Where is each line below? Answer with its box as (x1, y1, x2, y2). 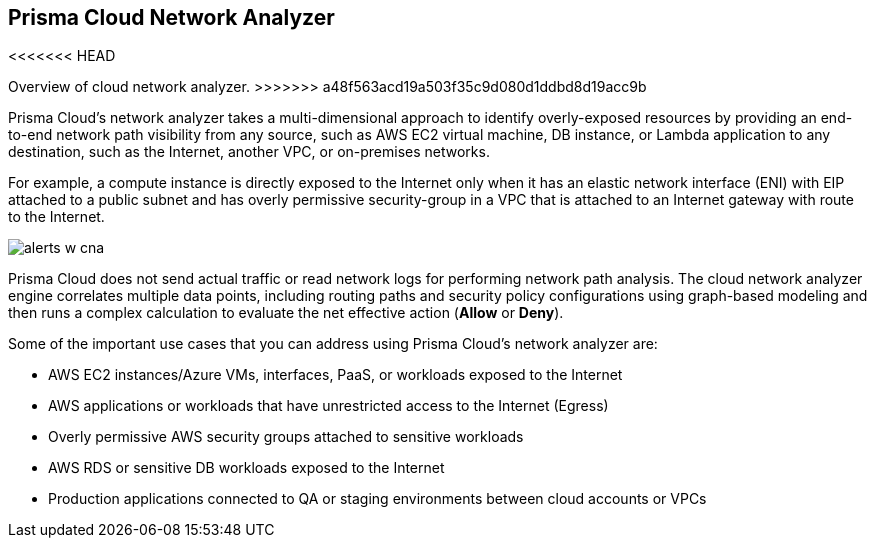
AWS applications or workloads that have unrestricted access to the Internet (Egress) (48, 397, 609, 415)
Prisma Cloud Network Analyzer (8, 5, 335, 30)
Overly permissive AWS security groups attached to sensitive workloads (48, 428, 524, 446)
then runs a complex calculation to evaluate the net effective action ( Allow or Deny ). (8, 304, 564, 322)
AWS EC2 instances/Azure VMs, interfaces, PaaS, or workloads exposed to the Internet (48, 366, 623, 384)
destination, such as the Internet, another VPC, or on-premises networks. (8, 143, 490, 161)
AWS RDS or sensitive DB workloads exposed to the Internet (48, 459, 445, 477)
